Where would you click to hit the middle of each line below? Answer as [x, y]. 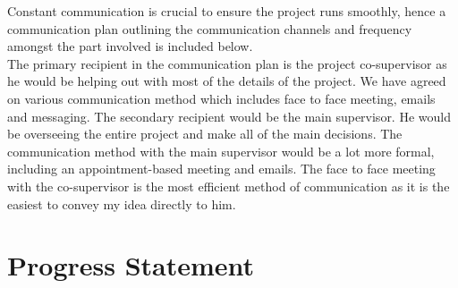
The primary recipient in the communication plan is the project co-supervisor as [227, 63]
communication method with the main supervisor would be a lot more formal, [221, 151]
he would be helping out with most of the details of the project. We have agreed [227, 81]
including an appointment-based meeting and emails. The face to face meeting [221, 169]
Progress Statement [131, 265]
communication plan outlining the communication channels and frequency [210, 28]
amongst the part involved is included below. [130, 46]
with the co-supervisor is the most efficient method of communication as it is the [229, 186]
